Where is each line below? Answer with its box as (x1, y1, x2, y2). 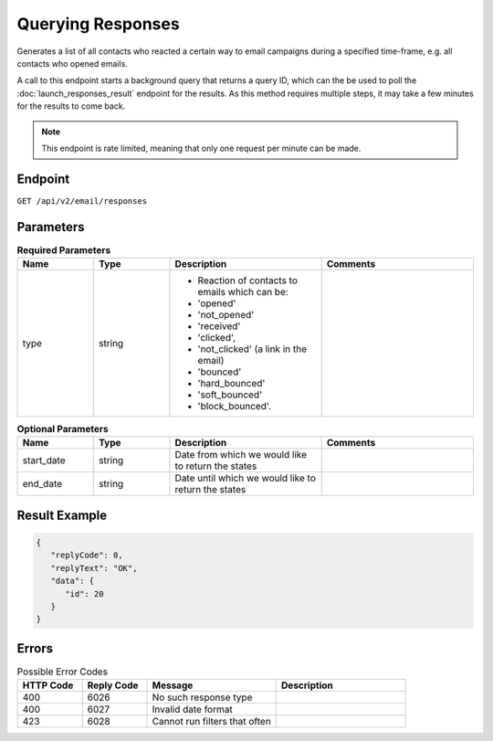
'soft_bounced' (197, 388, 263, 401)
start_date (22, 454, 66, 467)
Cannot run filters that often (152, 715, 271, 728)
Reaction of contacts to (197, 274, 299, 287)
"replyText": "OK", (50, 563, 138, 573)
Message (152, 679, 194, 692)
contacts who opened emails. (16, 58, 128, 69)
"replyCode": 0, (50, 550, 123, 561)
